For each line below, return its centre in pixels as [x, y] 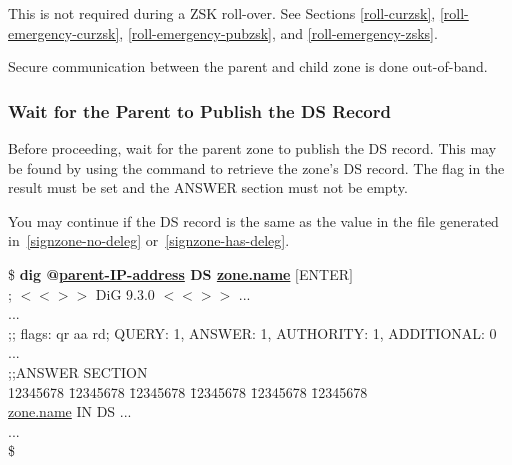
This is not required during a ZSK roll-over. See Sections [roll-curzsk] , [222, 13]
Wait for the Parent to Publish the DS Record [199, 110]
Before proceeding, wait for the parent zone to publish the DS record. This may [252, 148]
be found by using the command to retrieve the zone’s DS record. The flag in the [256, 167]
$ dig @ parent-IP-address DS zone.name [149, 273]
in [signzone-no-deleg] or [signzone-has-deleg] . [149, 240]
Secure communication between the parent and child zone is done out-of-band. [248, 66]
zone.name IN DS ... [70, 411]
